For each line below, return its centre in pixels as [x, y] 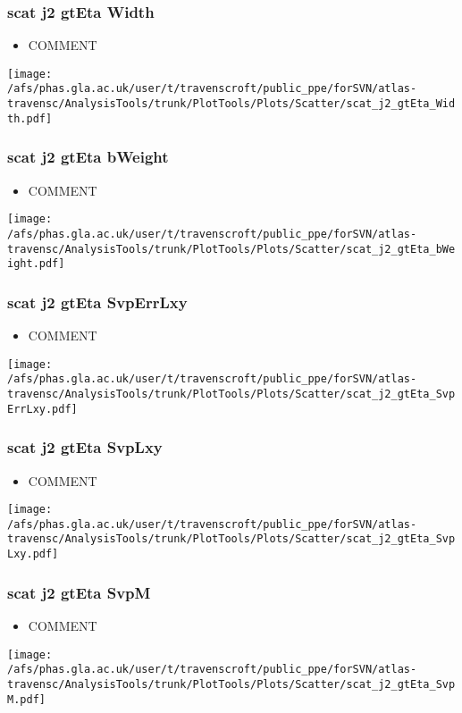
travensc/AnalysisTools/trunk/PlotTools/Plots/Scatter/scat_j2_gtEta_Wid [231, 104]
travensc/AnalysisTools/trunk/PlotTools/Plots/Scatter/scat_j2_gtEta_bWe [231, 249]
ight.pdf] [36, 264]
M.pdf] [26, 699]
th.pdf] [30, 118]
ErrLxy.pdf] [42, 409]
